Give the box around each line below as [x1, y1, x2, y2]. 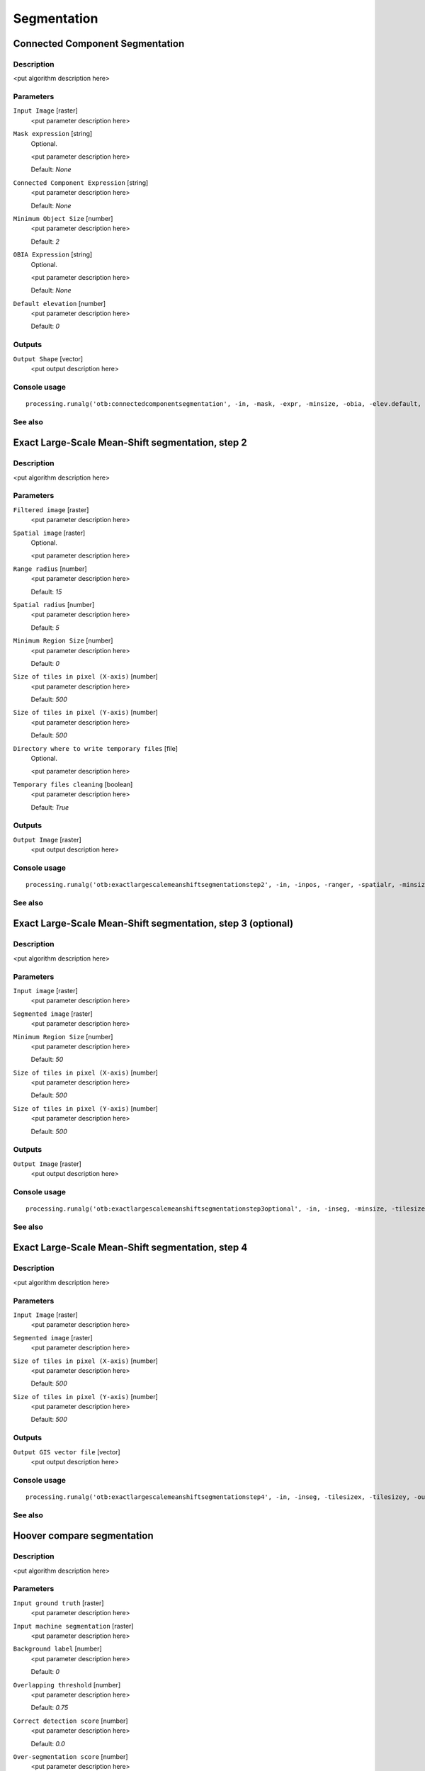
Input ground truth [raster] [13, 1598, 104, 1607]
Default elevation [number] [13, 299, 106, 307]
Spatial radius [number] [13, 600, 95, 609]
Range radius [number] [13, 564, 88, 573]
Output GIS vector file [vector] [13, 1447, 120, 1456]
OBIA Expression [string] [13, 250, 93, 259]
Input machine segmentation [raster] [13, 1622, 134, 1630]
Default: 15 [30, 587, 62, 596]
